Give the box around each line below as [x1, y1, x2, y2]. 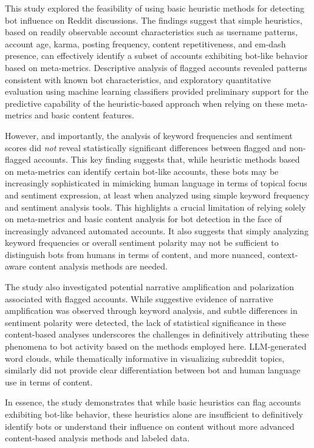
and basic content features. [35, 109, 135, 121]
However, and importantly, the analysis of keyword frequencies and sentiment [5, 129, 293, 141]
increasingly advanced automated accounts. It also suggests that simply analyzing [5, 224, 309, 237]
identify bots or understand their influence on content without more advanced [5, 419, 295, 432]
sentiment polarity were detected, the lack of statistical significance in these [5, 316, 286, 328]
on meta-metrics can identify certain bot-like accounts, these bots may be [5, 165, 279, 177]
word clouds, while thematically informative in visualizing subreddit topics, [5, 351, 285, 364]
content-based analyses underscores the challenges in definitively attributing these [5, 328, 309, 341]
